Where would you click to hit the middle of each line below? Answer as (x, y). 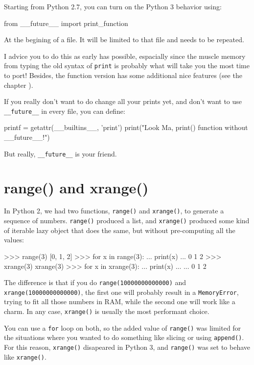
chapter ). (19, 85)
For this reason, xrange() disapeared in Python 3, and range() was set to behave (127, 347)
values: (14, 240)
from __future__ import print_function (66, 23)
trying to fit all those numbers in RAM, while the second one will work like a (120, 301)
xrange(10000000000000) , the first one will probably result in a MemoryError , (121, 292)
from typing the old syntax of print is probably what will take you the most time (127, 65)
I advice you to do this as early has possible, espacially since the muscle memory (125, 56)
